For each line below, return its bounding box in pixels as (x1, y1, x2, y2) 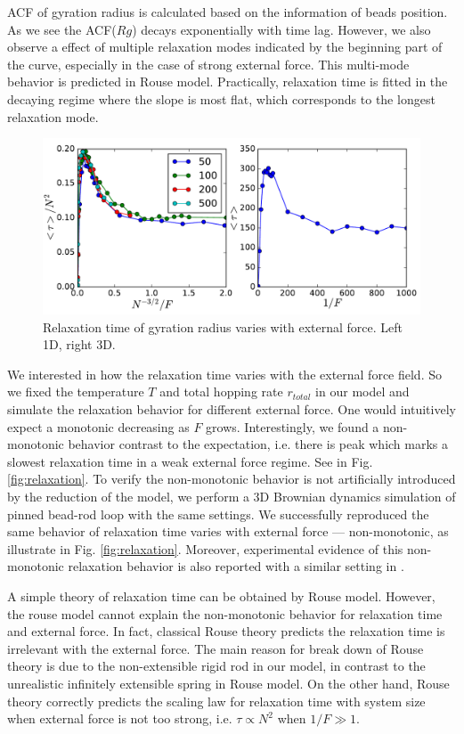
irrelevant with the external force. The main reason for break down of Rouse (7, 639, 424, 657)
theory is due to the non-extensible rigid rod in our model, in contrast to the (7, 657, 426, 675)
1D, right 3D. (43, 335, 116, 354)
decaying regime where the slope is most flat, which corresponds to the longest (7, 89, 436, 108)
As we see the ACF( (7, 20, 117, 38)
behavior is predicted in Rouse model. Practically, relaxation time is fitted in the (7, 72, 448, 91)
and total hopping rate (159, 382, 283, 401)
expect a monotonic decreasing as (7, 417, 190, 436)
